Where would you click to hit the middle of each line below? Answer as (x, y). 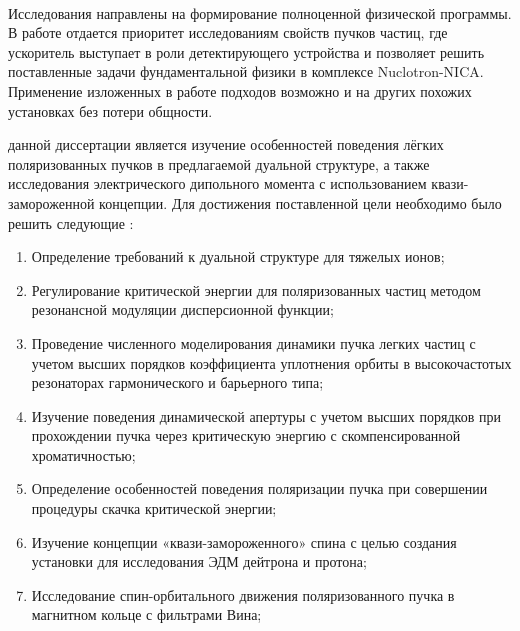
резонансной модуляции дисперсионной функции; (182, 309)
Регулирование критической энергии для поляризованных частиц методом (256, 289)
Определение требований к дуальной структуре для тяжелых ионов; (238, 256)
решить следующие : (71, 222)
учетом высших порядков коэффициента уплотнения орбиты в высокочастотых (271, 362)
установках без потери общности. (110, 110)
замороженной (51, 202)
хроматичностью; (83, 454)
